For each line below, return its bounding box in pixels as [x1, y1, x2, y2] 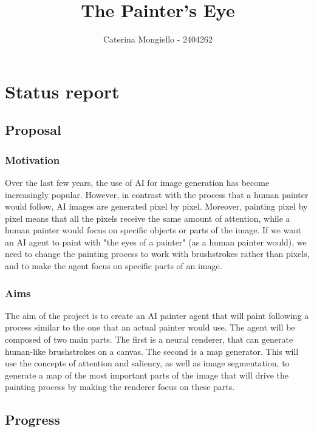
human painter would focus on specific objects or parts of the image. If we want [5, 224, 302, 236]
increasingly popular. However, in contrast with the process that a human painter [5, 188, 309, 201]
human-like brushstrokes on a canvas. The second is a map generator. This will [5, 345, 299, 357]
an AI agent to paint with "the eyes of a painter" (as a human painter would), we [5, 235, 307, 248]
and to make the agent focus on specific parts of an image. [5, 259, 222, 272]
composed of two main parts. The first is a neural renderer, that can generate [5, 333, 293, 346]
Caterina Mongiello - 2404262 [103, 33, 213, 46]
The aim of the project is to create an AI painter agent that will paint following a [5, 309, 309, 321]
